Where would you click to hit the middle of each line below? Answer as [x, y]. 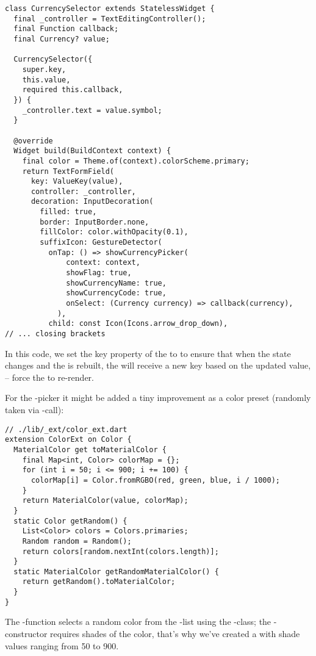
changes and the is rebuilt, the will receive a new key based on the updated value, [158, 365]
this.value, [46, 80]
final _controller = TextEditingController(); [110, 19]
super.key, [44, 69]
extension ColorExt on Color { [68, 440]
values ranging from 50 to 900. [62, 645]
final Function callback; [66, 29]
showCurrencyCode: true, [116, 293]
